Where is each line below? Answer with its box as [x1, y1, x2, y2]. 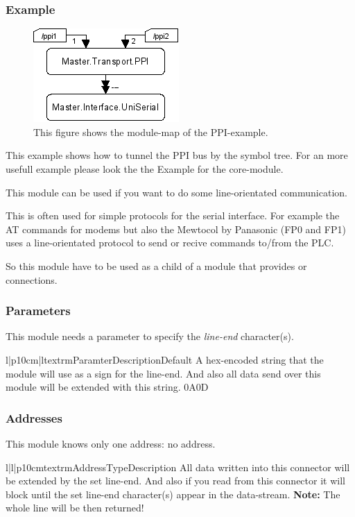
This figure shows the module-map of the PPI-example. [33, 124, 268, 139]
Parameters [6, 302, 71, 319]
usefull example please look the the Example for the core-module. [6, 162, 284, 176]
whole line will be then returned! [6, 500, 144, 515]
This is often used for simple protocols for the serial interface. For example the [6, 208, 340, 223]
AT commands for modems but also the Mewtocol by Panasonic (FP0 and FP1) [6, 221, 346, 236]
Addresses [6, 409, 62, 426]
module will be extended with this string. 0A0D [6, 380, 209, 394]
